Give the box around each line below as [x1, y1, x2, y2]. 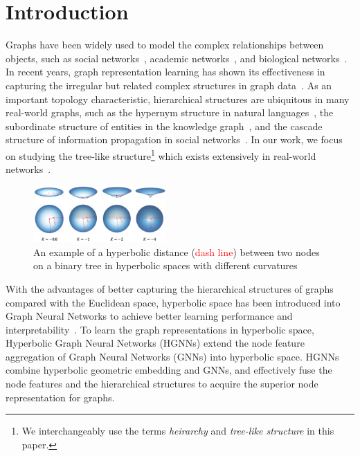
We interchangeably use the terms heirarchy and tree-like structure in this [21, 423, 334, 438]
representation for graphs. [6, 390, 115, 404]
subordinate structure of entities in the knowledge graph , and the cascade [6, 118, 323, 133]
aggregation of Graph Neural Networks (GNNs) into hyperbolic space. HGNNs [6, 349, 339, 363]
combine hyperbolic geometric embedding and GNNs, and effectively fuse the [6, 363, 332, 377]
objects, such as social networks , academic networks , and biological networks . [6, 51, 348, 65]
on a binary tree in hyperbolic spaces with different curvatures [33, 258, 298, 273]
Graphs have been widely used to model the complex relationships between [6, 37, 324, 52]
